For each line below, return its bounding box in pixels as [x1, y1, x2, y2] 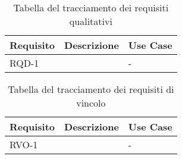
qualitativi [69, 14, 112, 28]
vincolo [76, 96, 106, 110]
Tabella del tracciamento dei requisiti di [8, 82, 174, 96]
